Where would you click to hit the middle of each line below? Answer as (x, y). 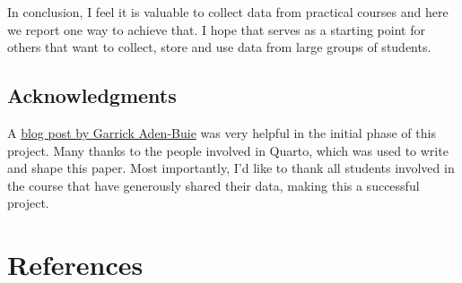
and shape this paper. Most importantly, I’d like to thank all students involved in (231, 168)
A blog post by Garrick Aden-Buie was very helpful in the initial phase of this (222, 132)
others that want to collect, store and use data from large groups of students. (219, 47)
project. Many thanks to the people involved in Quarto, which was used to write (228, 150)
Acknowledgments (92, 95)
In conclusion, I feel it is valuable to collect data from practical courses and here (228, 12)
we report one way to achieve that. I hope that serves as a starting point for (216, 29)
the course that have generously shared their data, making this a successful (214, 185)
